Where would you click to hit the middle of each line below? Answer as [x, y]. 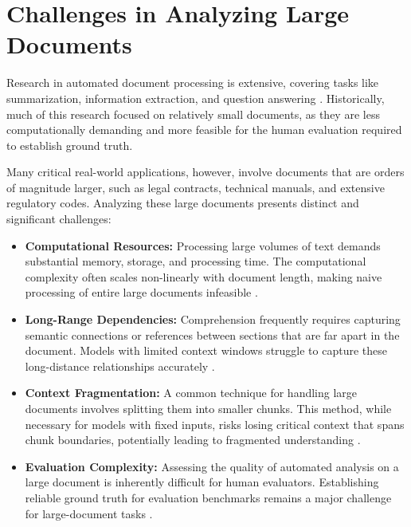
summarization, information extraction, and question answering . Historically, [196, 98]
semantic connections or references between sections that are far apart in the [212, 334]
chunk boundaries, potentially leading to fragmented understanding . [193, 440]
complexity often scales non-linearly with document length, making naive [204, 276]
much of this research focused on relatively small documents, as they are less [193, 114]
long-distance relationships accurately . [120, 366]
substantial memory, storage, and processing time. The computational [196, 261]
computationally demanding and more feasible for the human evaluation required [204, 130]
